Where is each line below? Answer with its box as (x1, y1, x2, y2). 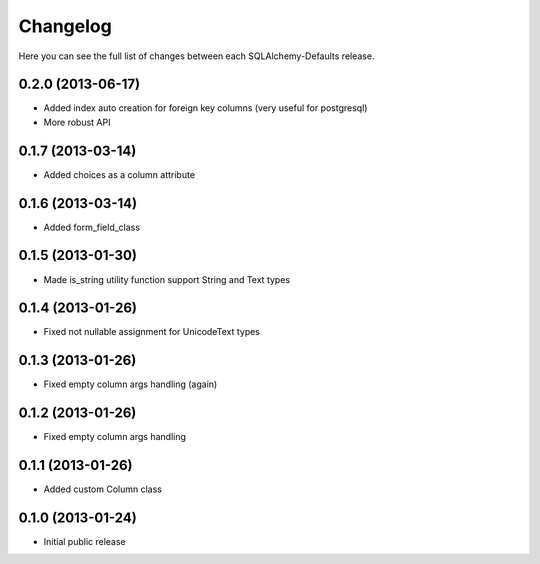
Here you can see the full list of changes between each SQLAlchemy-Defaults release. (18, 50, 375, 62)
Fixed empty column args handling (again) (43, 378, 218, 390)
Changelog (18, 15, 112, 37)
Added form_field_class (43, 221, 140, 233)
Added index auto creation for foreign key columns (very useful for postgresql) (43, 102, 368, 114)
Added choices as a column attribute (43, 168, 195, 180)
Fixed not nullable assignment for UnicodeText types (43, 326, 260, 338)
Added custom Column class (43, 483, 162, 495)
